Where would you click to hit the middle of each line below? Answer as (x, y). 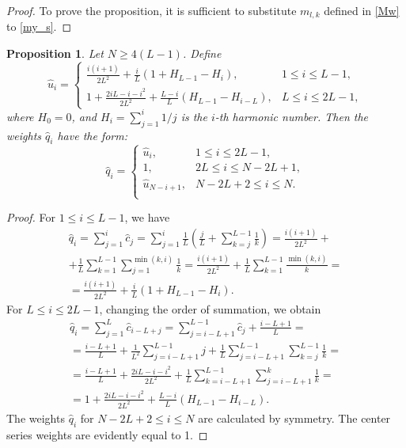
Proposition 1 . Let (55, 53)
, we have (147, 217)
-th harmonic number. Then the (292, 116)
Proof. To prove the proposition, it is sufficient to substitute (152, 10)
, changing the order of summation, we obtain (210, 308)
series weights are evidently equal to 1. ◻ (107, 434)
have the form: (93, 135)
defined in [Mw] (362, 10)
